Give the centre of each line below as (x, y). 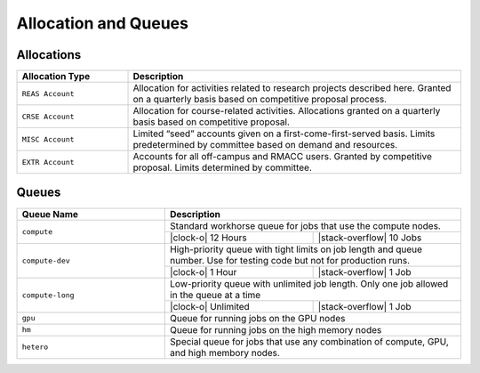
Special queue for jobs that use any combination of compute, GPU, (309, 341)
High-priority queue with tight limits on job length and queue (296, 249)
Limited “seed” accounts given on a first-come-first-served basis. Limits (284, 134)
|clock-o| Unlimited (210, 306)
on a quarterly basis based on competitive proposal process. (260, 100)
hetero (35, 347)
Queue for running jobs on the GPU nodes (258, 318)
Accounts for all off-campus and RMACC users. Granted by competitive (283, 157)
